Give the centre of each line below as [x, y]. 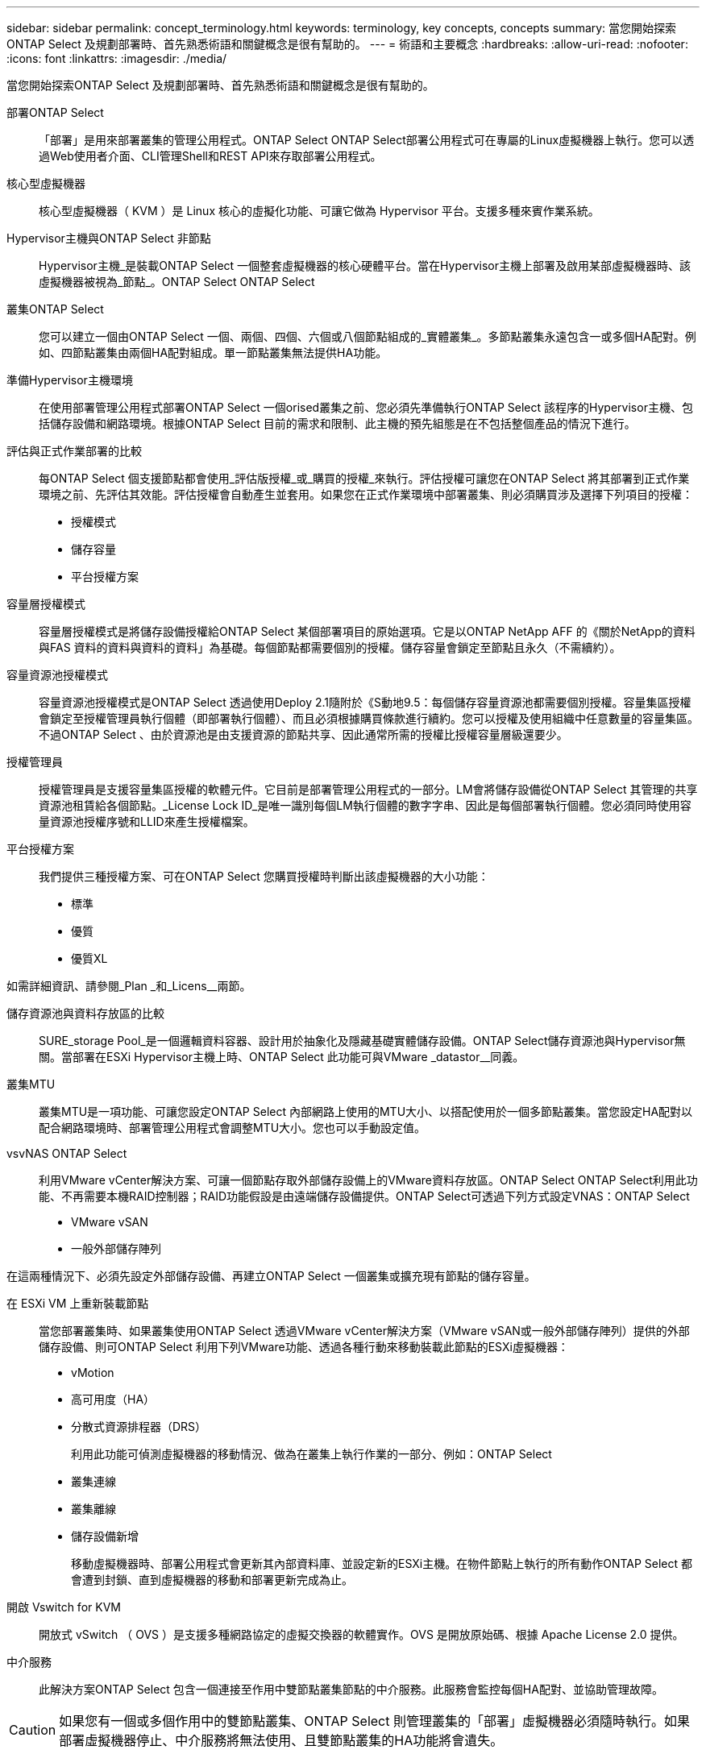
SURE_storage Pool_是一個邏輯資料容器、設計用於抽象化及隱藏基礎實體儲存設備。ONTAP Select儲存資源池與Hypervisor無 [362, 1041]
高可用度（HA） [113, 1399]
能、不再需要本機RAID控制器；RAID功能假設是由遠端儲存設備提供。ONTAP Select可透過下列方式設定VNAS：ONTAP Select [364, 1196]
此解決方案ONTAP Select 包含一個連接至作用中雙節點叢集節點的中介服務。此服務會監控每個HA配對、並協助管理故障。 [351, 1689]
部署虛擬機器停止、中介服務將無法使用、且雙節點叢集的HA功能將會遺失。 [281, 1740]
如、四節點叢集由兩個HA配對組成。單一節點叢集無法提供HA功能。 [213, 352]
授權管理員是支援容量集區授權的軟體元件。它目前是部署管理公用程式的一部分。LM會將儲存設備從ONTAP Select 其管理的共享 [368, 789]
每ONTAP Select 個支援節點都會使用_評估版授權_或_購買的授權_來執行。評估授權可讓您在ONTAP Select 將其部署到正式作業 [364, 478]
